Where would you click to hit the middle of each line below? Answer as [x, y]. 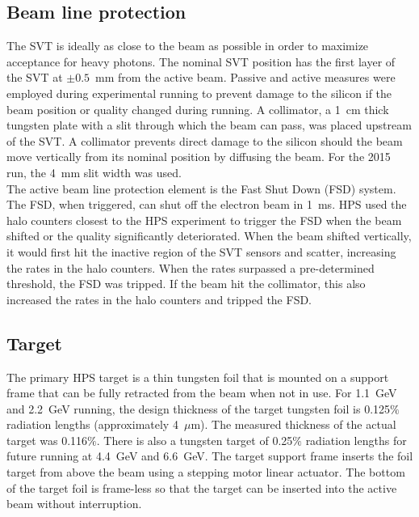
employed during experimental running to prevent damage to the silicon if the [199, 93]
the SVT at [35, 77]
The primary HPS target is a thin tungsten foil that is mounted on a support [198, 377]
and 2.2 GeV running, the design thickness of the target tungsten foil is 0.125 [199, 408]
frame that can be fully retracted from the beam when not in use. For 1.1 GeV [202, 393]
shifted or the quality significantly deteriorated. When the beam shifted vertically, [209, 236]
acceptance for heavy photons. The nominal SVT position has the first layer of [201, 61]
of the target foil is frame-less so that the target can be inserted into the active [202, 487]
